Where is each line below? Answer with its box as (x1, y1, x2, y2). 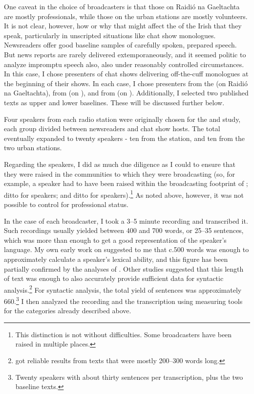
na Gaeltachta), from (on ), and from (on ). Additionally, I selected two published (4, 88, 249, 98)
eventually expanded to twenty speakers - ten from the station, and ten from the (4, 133, 245, 143)
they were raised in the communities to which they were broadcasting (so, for (4, 168, 235, 179)
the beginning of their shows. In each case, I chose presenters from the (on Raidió (4, 78, 248, 88)
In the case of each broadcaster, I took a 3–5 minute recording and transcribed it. (4, 215, 248, 226)
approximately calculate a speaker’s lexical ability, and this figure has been (4, 254, 228, 264)
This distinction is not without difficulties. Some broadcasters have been (15, 329, 232, 339)
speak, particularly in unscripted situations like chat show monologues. (4, 30, 216, 40)
